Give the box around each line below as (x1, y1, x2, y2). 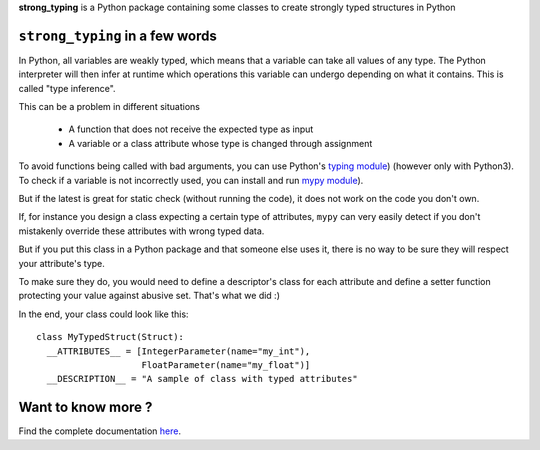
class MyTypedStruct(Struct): (36, 331, 185, 343)
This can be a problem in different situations (18, 101, 200, 113)
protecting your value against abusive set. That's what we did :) (18, 290, 280, 302)
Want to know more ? (18, 399, 153, 416)
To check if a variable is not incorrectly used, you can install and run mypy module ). (18, 174, 364, 186)
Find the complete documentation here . (18, 425, 182, 437)
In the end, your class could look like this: (18, 308, 189, 320)
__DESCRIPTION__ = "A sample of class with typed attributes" (46, 373, 359, 385)
